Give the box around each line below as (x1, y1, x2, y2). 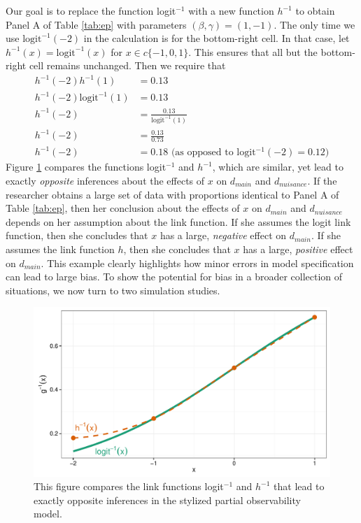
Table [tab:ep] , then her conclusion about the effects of (6, 201, 240, 215)
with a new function (188, 3, 274, 17)
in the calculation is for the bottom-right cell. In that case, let (83, 31, 350, 45)
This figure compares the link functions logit (34, 479, 224, 494)
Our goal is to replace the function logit (6, 3, 176, 17)
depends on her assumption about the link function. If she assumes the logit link (6, 214, 351, 229)
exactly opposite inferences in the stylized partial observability (34, 492, 301, 507)
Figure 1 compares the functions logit (6, 159, 167, 174)
